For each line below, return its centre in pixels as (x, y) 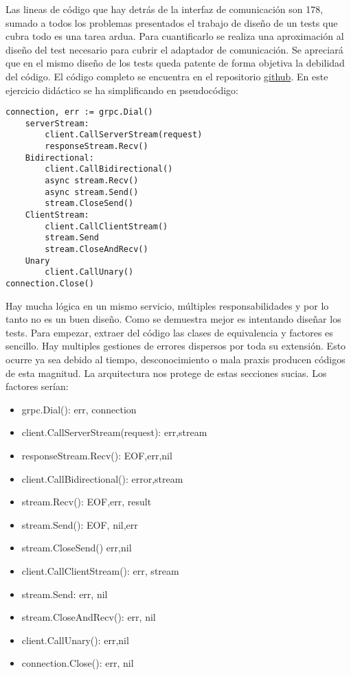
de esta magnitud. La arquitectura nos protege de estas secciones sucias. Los (166, 373)
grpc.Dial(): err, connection (79, 409)
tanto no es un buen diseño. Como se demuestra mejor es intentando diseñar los (173, 319)
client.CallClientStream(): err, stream (100, 570)
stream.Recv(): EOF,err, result (87, 502)
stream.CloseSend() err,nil (77, 548)
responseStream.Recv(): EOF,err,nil (97, 455)
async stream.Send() (92, 192)
